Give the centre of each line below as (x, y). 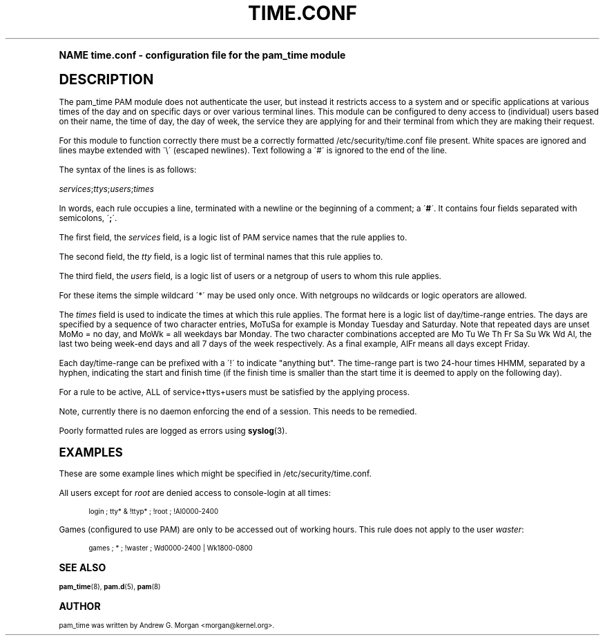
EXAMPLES (91, 452)
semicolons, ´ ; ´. (88, 218)
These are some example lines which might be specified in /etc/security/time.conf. (215, 473)
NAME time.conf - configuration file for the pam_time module (202, 55)
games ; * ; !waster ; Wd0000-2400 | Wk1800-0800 (171, 548)
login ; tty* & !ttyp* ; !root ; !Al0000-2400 (154, 511)
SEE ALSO (83, 567)
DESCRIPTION (106, 79)
